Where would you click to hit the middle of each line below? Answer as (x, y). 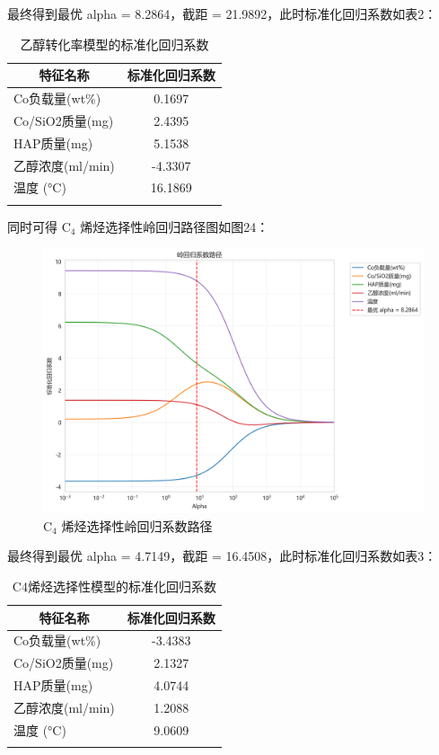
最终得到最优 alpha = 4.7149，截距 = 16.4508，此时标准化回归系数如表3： (222, 556)
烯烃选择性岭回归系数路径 (137, 525)
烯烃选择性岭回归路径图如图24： (175, 226)
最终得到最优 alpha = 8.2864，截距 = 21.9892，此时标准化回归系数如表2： (222, 13)
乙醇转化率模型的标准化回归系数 (114, 44)
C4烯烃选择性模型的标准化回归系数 (114, 586)
